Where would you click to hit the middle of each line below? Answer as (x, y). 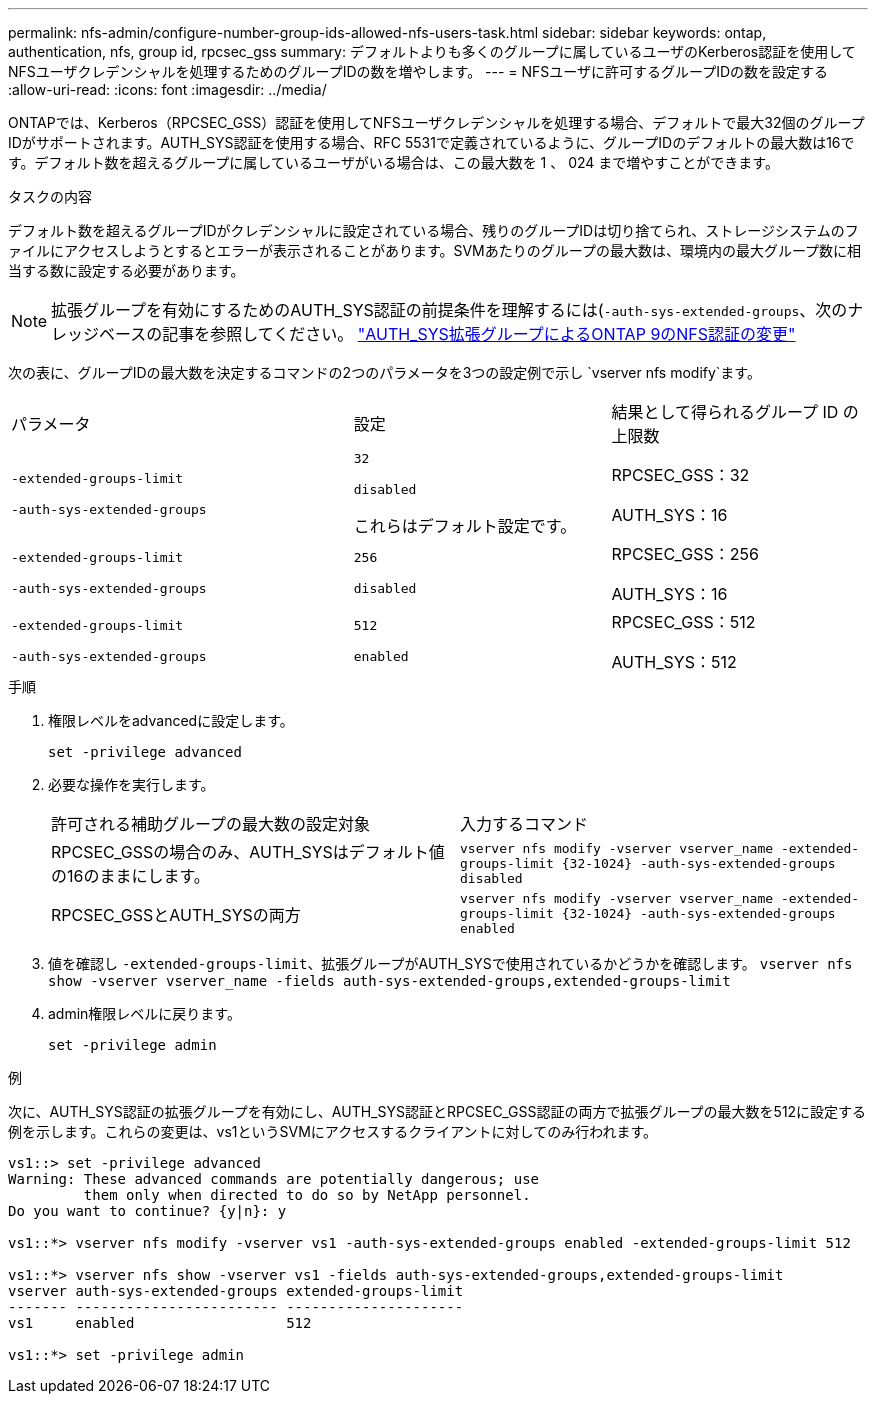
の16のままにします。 (130, 876)
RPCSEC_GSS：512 (683, 622)
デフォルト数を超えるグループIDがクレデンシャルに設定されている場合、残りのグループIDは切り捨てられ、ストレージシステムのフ (433, 230)
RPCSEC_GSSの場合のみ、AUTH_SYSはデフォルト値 (248, 852)
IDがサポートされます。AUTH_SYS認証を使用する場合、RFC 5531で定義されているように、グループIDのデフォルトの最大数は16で (431, 142)
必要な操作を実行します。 (131, 784)
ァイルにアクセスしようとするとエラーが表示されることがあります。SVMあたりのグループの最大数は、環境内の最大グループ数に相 (435, 250)
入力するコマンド (524, 824)
